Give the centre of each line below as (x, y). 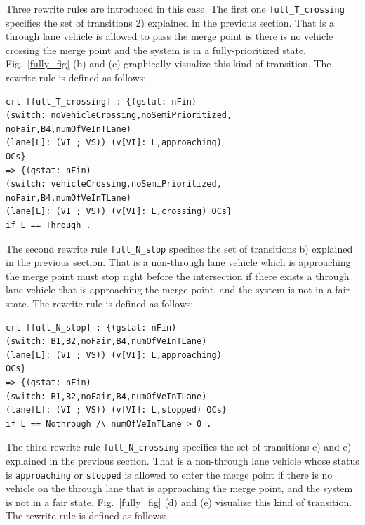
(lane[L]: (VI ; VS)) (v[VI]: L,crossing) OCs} (119, 212)
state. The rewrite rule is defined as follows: (100, 303)
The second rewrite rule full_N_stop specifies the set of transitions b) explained (179, 248)
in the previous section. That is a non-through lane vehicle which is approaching (178, 262)
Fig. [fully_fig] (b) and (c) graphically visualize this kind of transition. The (168, 64)
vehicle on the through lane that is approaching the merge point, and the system (179, 488)
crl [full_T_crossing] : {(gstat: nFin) (101, 101)
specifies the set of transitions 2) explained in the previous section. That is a (170, 22)
